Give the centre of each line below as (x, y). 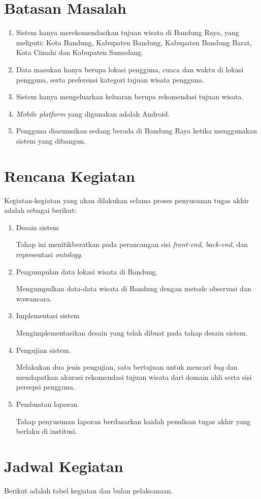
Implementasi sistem (48, 315)
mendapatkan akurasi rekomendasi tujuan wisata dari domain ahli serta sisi (134, 377)
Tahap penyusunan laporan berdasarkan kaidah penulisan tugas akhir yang (133, 421)
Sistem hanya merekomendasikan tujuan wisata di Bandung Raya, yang (127, 32)
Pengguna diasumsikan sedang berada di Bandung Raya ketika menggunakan (136, 131)
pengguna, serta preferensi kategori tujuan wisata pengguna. (110, 79)
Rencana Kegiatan (70, 175)
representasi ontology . (49, 254)
